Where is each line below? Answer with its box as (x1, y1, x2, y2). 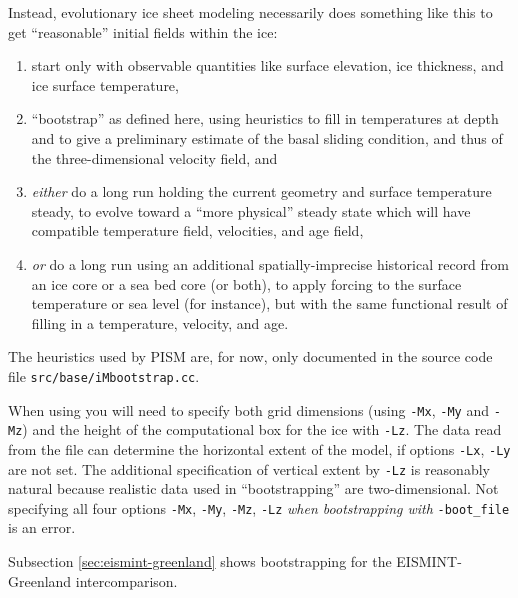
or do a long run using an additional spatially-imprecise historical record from (31, 253, 509, 274)
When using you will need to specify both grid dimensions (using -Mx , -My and (8, 399, 489, 420)
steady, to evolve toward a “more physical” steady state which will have (31, 200, 471, 221)
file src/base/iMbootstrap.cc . (8, 365, 200, 386)
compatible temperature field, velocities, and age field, (31, 220, 364, 241)
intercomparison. (75, 570, 178, 591)
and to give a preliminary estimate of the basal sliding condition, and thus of (31, 127, 503, 148)
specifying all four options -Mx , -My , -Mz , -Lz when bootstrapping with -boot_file (8, 497, 510, 518)
